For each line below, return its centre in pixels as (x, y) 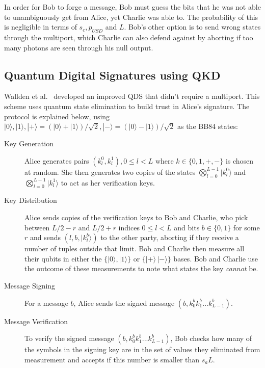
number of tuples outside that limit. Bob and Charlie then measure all (135, 248)
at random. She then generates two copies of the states (110, 172)
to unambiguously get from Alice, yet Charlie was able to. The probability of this (131, 17)
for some (246, 227)
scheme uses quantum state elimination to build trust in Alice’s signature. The (127, 106)
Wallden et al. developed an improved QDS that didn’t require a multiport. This (132, 96)
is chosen (240, 160)
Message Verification (36, 321)
